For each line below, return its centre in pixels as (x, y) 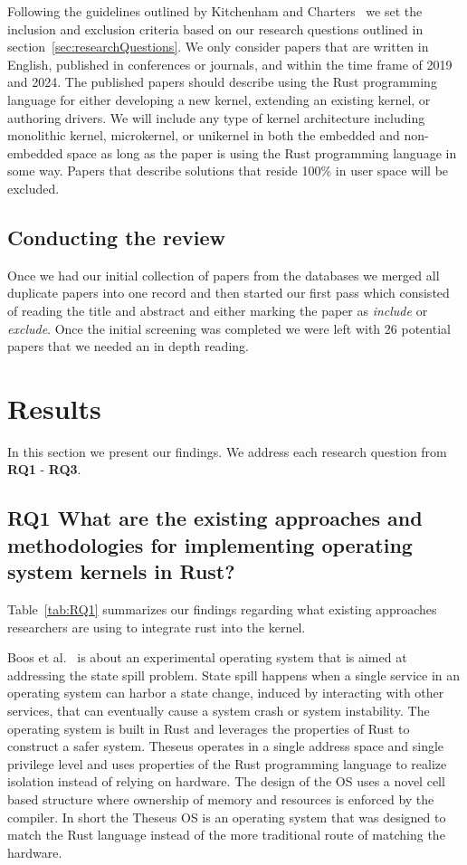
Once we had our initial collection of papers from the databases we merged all (224, 275)
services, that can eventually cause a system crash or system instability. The (219, 710)
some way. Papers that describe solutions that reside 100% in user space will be (228, 171)
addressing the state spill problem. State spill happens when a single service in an (234, 675)
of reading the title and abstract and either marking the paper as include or (218, 310)
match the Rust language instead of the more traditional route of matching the (226, 835)
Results (54, 408)
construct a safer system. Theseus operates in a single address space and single (226, 746)
